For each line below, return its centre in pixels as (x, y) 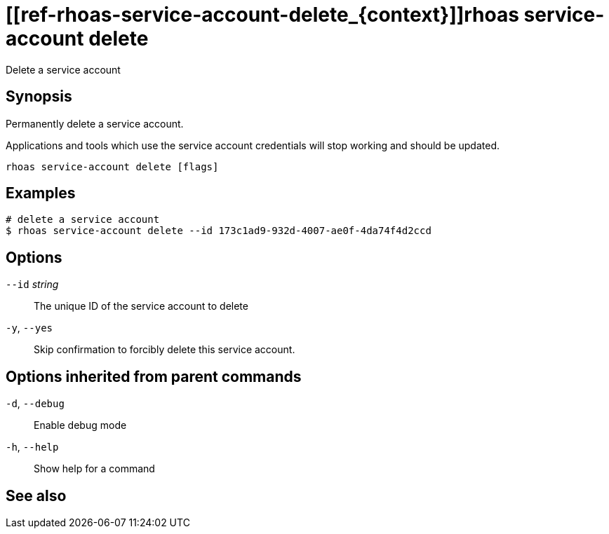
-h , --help (32, 447)
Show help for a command (94, 469)
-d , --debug (35, 404)
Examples (41, 193)
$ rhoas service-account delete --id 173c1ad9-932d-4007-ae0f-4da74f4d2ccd (219, 231)
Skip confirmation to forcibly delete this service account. (165, 350)
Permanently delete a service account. (95, 123)
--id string (32, 285)
